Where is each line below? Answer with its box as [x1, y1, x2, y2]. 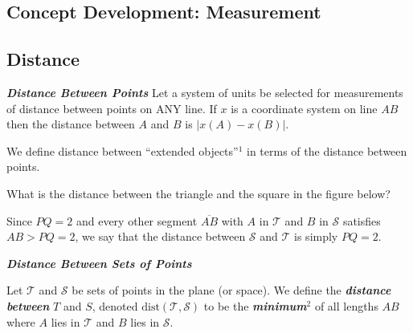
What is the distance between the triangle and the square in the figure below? [6, 185, 391, 201]
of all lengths [314, 297, 378, 314]
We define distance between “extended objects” [6, 142, 239, 159]
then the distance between [6, 116, 135, 132]
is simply [294, 228, 338, 245]
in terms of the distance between [247, 142, 407, 159]
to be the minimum [203, 297, 307, 314]
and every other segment [76, 212, 198, 229]
